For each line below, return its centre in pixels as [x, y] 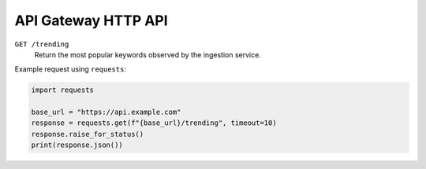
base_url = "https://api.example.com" [106, 112]
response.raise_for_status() [88, 134]
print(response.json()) [77, 145]
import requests [63, 90]
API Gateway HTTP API [92, 20]
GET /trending [42, 44]
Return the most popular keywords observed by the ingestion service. [148, 54]
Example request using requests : [70, 69]
